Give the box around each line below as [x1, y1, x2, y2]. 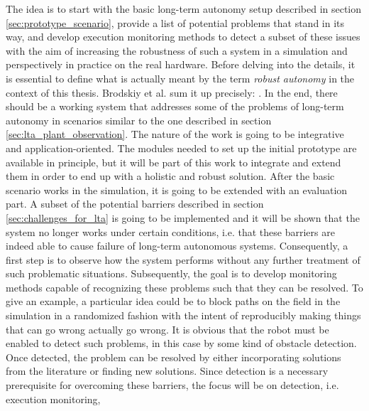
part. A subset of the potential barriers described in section [6, 196, 264, 211]
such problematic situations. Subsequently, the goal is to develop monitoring [6, 266, 337, 281]
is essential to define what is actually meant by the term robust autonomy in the [6, 70, 355, 85]
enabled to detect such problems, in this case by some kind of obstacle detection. [6, 336, 357, 351]
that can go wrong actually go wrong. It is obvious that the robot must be [6, 321, 329, 336]
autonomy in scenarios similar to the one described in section [6, 112, 272, 127]
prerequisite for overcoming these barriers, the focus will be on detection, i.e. [6, 378, 339, 393]
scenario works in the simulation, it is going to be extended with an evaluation [6, 182, 348, 197]
